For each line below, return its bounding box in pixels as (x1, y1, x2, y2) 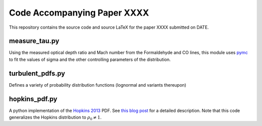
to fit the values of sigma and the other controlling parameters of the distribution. (9, 56, 171, 62)
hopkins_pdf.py (9, 95, 58, 103)
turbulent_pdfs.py (9, 69, 65, 77)
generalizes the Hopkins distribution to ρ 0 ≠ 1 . (9, 114, 102, 121)
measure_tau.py (9, 37, 60, 45)
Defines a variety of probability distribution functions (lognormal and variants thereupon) (9, 82, 186, 88)
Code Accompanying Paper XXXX (9, 7, 149, 18)
